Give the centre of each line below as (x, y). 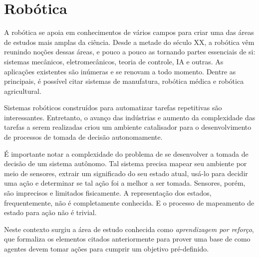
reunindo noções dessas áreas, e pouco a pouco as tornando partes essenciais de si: (130, 52)
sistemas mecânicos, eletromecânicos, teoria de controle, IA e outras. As (114, 61)
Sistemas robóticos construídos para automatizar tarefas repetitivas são (113, 108)
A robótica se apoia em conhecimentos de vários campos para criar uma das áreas (129, 32)
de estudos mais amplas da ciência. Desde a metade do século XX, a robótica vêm (129, 42)
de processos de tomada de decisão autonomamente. (83, 137)
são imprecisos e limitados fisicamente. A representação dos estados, (108, 193)
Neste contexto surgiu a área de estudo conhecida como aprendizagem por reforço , (129, 229)
